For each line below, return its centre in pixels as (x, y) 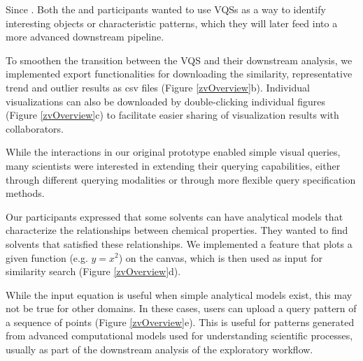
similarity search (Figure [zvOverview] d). (93, 271)
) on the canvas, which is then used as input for (220, 257)
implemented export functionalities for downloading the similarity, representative (179, 74)
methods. (25, 193)
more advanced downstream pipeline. (85, 37)
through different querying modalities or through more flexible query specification (181, 179)
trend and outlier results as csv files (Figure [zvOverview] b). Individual (158, 87)
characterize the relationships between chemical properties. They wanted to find (177, 230)
